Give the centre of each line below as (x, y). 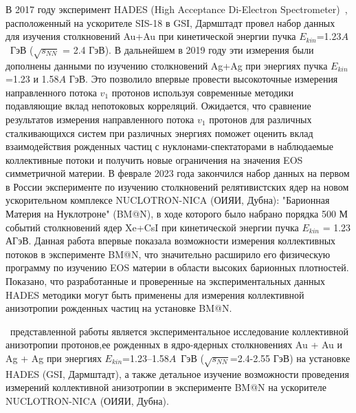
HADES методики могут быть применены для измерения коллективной (155, 294)
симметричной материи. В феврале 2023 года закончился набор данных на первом (178, 173)
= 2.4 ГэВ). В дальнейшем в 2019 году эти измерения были (188, 49)
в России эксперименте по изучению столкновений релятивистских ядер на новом (177, 186)
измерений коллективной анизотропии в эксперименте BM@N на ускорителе (166, 387)
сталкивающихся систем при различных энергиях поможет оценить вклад (159, 133)
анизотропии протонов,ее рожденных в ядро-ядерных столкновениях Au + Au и (174, 345)
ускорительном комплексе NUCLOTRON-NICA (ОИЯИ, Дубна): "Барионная (168, 200)
